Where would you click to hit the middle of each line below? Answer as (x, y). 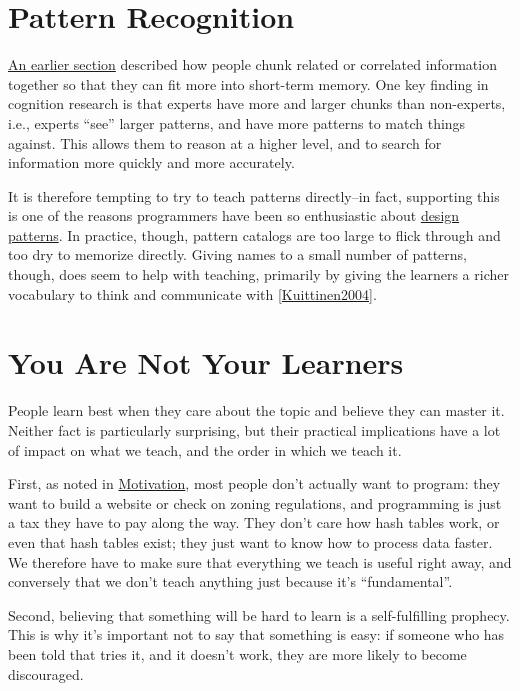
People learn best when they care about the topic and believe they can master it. (256, 410)
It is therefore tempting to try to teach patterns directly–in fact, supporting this (254, 195)
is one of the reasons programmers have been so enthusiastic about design (234, 215)
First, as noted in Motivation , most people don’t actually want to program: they (254, 483)
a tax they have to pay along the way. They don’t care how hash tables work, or (254, 522)
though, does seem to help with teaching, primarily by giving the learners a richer (258, 274)
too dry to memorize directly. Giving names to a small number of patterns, (238, 254)
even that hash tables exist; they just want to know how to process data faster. (250, 541)
